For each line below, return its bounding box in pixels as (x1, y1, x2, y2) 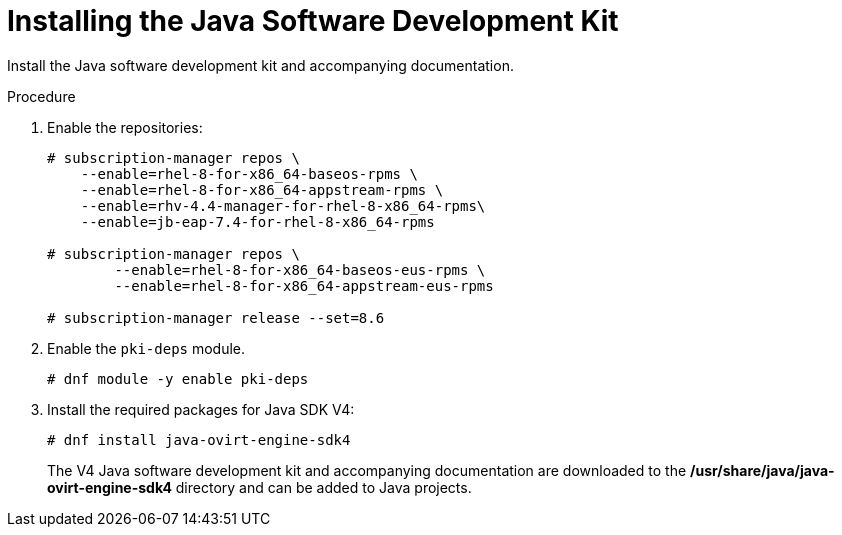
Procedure (7, 87, 76, 105)
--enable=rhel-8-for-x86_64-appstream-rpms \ (80, 181, 444, 198)
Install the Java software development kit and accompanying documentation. (7, 56, 514, 74)
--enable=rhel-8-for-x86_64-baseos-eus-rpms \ (114, 261, 486, 278)
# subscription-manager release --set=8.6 (47, 309, 385, 326)
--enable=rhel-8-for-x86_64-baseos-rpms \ (80, 165, 418, 182)
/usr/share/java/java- (690, 461, 835, 479)
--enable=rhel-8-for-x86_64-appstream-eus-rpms (114, 277, 494, 294)
